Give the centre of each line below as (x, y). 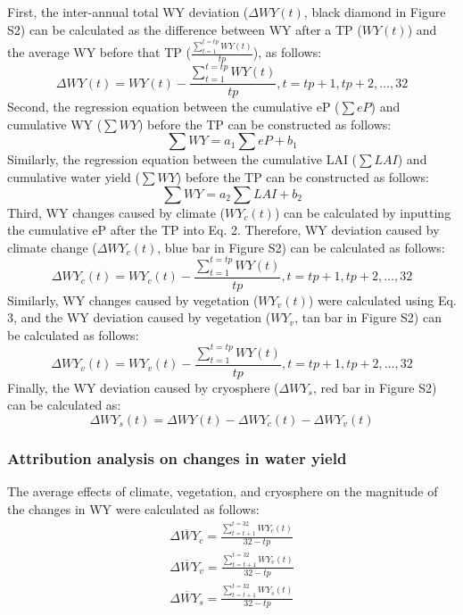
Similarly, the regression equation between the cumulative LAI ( (182, 159)
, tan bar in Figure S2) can (368, 317)
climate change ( (52, 247)
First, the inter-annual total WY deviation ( (128, 12)
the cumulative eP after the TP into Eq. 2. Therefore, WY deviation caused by (223, 230)
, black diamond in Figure (375, 12)
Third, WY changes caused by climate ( (116, 212)
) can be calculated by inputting (363, 212)
